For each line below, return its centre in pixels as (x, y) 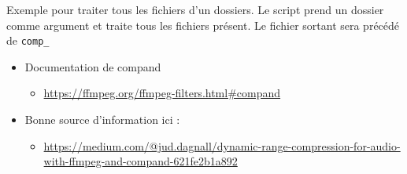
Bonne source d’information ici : (102, 120)
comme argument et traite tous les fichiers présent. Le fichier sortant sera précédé (203, 25)
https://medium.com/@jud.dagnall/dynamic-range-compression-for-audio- (222, 145)
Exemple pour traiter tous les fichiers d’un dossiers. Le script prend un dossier (195, 9)
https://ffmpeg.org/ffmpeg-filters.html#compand (162, 93)
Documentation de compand (93, 66)
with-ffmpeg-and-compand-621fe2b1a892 (141, 161)
